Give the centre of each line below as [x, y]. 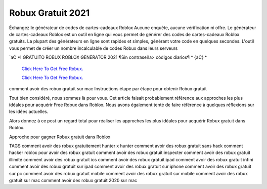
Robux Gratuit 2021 [49, 13]
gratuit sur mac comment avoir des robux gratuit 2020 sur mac [73, 180]
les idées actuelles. [29, 112]
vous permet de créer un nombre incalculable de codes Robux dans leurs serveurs [93, 48]
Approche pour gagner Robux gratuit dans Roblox [60, 137]
